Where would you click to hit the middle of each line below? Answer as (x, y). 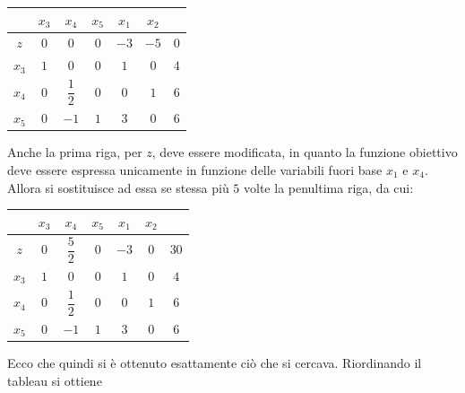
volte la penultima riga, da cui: (329, 187)
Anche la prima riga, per (75, 152)
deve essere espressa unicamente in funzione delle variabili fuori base (195, 170)
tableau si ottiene (55, 380)
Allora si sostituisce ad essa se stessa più (118, 187)
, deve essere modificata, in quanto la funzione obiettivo (305, 152)
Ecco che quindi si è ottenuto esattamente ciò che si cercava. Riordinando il (215, 363)
